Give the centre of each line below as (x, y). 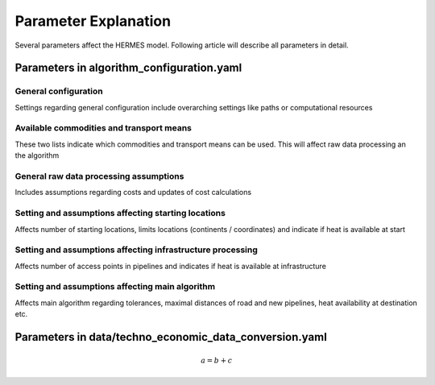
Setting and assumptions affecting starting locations (120, 213)
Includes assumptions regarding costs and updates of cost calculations (133, 192)
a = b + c (216, 361)
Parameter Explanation (93, 21)
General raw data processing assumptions (99, 176)
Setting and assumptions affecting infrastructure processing (136, 250)
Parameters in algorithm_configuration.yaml (128, 68)
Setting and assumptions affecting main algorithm (115, 287)
